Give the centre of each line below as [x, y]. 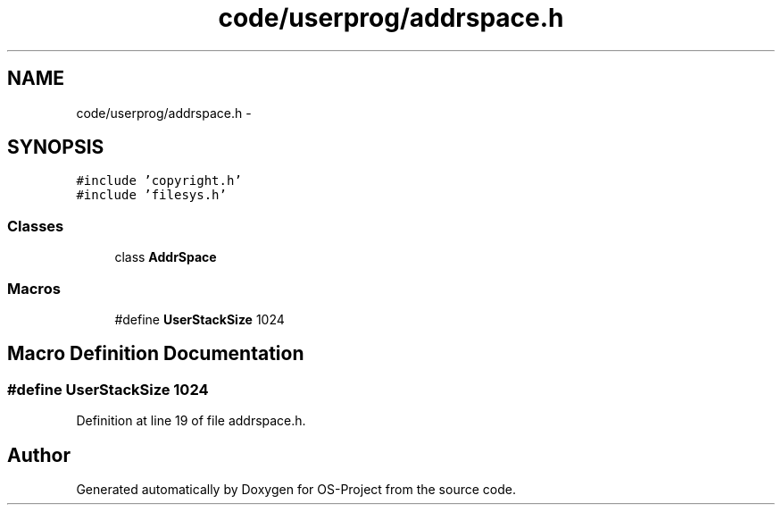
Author [39, 455]
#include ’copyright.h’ [159, 181]
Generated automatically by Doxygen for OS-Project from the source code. [296, 489]
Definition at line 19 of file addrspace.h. [191, 421]
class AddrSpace [166, 257]
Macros [34, 288]
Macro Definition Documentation [156, 354]
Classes [36, 226]
